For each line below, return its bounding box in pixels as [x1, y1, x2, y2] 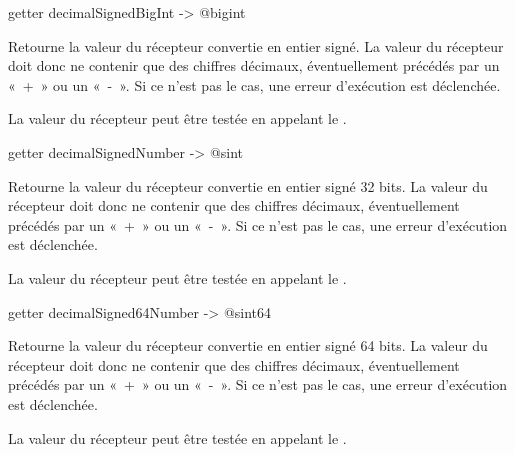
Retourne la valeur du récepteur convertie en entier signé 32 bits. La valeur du [8, 175, 488, 196]
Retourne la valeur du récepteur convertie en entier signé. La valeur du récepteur [8, 35, 504, 56]
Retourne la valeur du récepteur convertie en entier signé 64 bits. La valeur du [8, 335, 488, 356]
